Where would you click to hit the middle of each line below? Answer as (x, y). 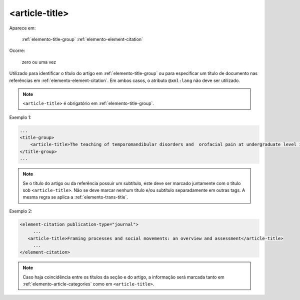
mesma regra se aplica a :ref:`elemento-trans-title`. (75, 197)
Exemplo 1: (20, 117)
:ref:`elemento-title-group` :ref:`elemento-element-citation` (82, 39)
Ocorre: (17, 50)
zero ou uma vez (39, 62)
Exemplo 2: (21, 211)
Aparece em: (22, 28)
